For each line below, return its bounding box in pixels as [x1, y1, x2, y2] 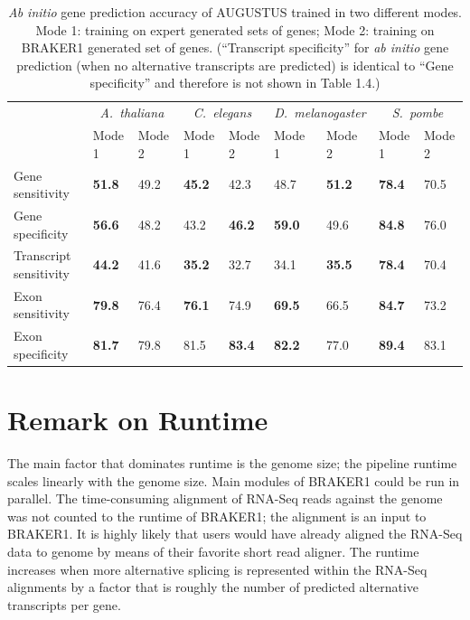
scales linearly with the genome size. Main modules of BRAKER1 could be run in [7, 471, 460, 490]
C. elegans [193, 103, 252, 122]
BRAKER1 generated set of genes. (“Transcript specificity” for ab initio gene [21, 38, 449, 57]
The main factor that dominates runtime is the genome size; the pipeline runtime [7, 454, 457, 473]
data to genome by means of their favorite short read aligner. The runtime [7, 542, 419, 561]
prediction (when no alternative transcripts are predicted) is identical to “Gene [16, 55, 454, 74]
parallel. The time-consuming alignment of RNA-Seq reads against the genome [7, 489, 443, 508]
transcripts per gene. [7, 595, 121, 614]
